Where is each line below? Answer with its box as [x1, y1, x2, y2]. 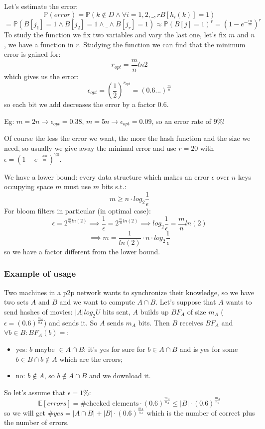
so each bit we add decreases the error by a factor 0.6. [4, 99, 169, 109]
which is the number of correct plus [146, 407, 255, 418]
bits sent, [103, 306, 131, 317]
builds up [140, 306, 169, 317]
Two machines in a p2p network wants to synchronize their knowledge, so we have [4, 287, 255, 297]
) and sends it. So [43, 317, 98, 327]
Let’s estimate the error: [4, 1, 78, 11]
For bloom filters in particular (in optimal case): [4, 206, 151, 216]
